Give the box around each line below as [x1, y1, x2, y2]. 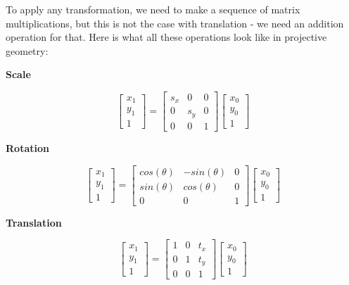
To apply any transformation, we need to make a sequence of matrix [6, 2, 300, 16]
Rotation [6, 140, 49, 155]
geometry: [6, 43, 49, 58]
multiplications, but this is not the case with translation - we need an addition [6, 15, 344, 30]
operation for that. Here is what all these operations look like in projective [6, 30, 327, 44]
